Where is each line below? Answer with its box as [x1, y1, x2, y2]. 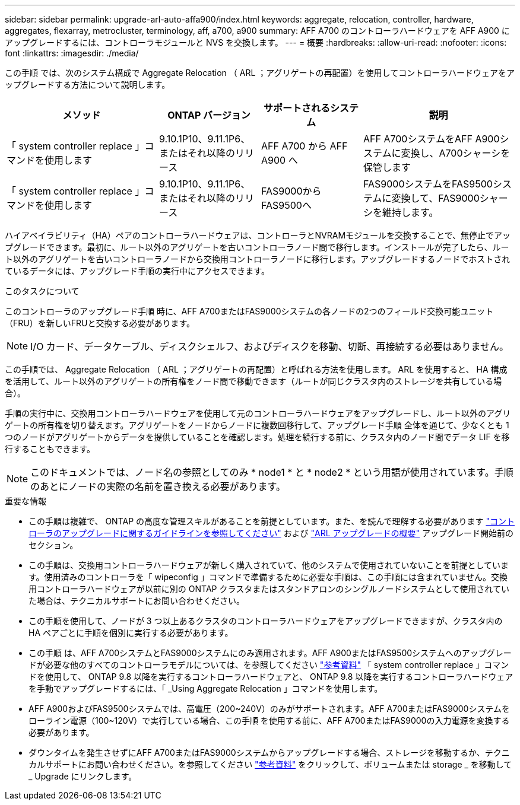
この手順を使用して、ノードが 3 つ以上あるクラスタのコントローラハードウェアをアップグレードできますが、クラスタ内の [28, 616, 503, 626]
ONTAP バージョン [167, 109, 251, 121]
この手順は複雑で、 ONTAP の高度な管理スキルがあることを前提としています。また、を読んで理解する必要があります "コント [28, 516, 515, 526]
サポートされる [263, 102, 330, 114]
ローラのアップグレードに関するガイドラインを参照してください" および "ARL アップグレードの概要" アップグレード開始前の [28, 528, 514, 538]
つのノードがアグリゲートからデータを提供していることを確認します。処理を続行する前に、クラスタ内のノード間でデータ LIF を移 [5, 432, 510, 442]
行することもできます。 [5, 444, 96, 454]
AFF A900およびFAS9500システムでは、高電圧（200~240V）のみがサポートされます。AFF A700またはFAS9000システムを [28, 704, 510, 714]
